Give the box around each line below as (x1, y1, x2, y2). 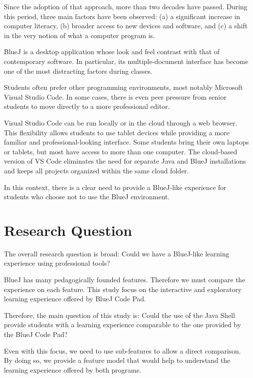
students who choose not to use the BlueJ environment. (4, 191, 170, 202)
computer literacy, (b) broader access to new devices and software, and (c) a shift (4, 21, 248, 31)
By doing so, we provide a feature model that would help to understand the (4, 355, 231, 365)
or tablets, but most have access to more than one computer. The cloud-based (4, 146, 237, 156)
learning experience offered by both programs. (4, 364, 142, 375)
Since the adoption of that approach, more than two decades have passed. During (4, 1, 248, 11)
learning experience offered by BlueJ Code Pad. (4, 294, 146, 304)
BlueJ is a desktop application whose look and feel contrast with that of (4, 46, 220, 57)
